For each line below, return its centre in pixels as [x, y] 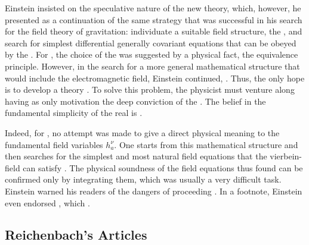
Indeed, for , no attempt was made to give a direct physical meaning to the [142, 132]
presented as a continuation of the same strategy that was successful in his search [154, 19]
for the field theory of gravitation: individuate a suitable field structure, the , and [154, 31]
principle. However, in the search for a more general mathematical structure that [152, 66]
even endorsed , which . [47, 202]
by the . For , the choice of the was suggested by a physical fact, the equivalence [152, 54]
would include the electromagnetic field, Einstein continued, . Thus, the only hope [155, 78]
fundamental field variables [54, 144]
